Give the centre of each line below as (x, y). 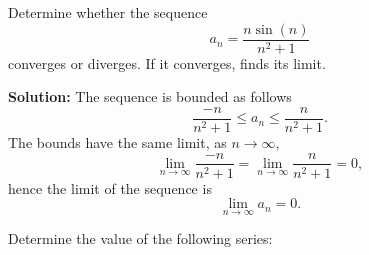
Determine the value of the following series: (140, 238)
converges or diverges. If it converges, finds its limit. (167, 62)
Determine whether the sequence (108, 12)
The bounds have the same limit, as (117, 141)
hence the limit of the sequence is (110, 187)
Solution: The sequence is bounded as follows (150, 96)
